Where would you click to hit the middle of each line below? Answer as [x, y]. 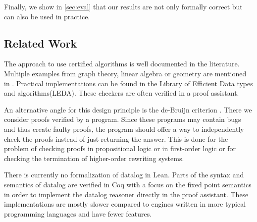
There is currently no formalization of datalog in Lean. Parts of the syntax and [124, 175]
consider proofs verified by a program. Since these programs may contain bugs [123, 119]
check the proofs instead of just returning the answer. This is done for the [116, 139]
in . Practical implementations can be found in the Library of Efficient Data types [128, 83]
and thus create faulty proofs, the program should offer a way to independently [124, 129]
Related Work [41, 43]
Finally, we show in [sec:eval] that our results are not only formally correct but [123, 6]
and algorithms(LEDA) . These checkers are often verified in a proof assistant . [122, 93]
